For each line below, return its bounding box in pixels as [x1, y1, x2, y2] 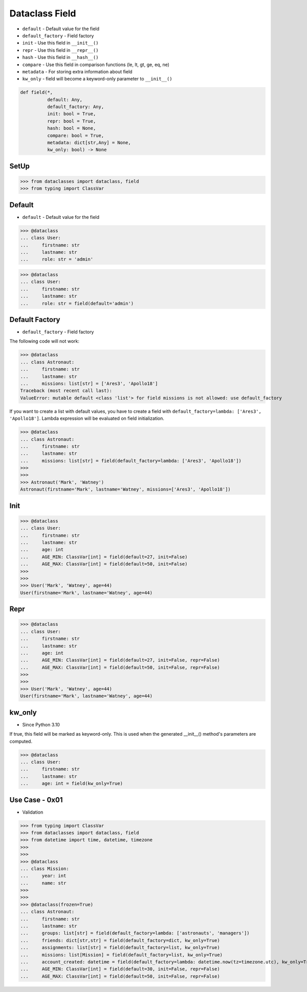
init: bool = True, [47, 111, 96, 117]
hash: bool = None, [47, 126, 96, 131]
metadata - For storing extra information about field [22, 68, 133, 74]
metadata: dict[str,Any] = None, [47, 140, 131, 146]
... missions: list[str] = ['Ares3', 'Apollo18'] [20, 381, 158, 387]
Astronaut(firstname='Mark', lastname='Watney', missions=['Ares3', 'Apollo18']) [20, 487, 231, 492]
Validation [22, 809, 43, 815]
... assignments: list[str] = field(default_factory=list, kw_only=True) [20, 945, 220, 950]
